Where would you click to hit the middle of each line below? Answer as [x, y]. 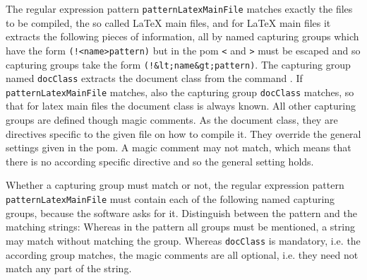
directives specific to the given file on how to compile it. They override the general [183, 133]
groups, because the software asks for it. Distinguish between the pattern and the [181, 212]
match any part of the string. [69, 268]
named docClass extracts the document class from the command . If [154, 78]
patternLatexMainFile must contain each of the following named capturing [170, 199]
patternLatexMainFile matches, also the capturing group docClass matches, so [180, 92]
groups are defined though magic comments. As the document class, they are [172, 120]
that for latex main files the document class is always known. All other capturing [181, 106]
